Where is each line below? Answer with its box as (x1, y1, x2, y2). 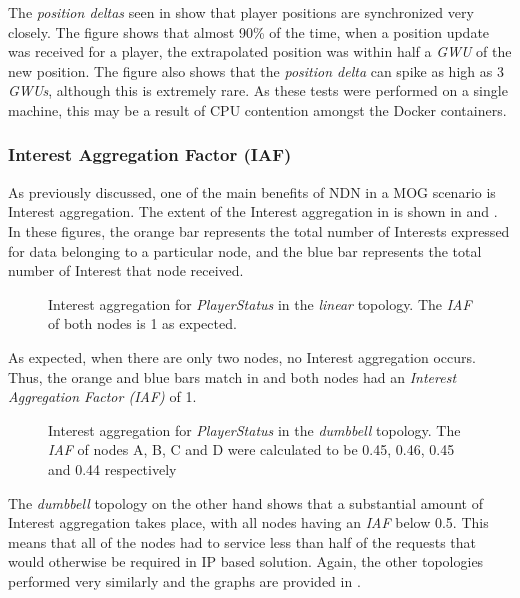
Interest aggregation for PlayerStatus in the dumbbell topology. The (48, 419, 461, 440)
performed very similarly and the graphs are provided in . (8, 570, 361, 591)
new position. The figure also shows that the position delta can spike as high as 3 (8, 60, 504, 81)
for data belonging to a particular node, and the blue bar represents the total (8, 240, 482, 261)
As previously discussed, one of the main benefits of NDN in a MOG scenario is (8, 181, 496, 202)
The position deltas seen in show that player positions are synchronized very (8, 2, 474, 22)
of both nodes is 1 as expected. (48, 313, 237, 334)
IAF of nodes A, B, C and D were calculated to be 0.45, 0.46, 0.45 (48, 439, 455, 460)
